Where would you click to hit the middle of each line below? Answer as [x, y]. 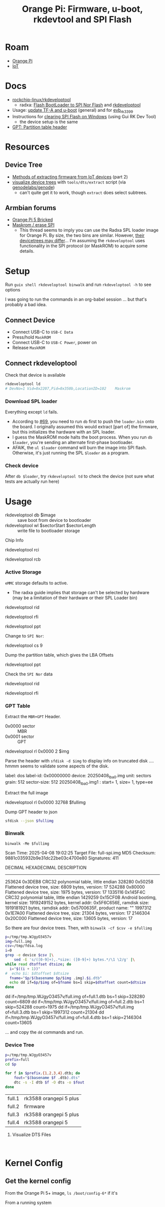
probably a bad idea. [26, 305]
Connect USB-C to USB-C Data [43, 332]
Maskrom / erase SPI [33, 225]
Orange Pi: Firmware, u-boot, [82, 9]
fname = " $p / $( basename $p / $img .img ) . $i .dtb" [56, 978]
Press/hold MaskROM [31, 337]
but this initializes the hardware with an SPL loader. [64, 432]
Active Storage [23, 572]
